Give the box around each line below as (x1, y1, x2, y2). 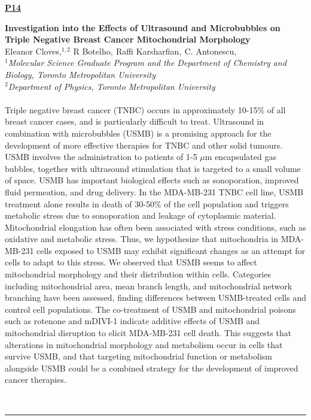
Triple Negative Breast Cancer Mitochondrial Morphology (5, 33, 251, 46)
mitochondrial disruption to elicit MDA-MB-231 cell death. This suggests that (5, 327, 292, 339)
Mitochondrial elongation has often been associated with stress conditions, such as (5, 220, 306, 233)
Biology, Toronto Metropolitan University (5, 68, 155, 80)
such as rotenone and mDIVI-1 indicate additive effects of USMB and (5, 315, 260, 327)
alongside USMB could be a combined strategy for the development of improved (5, 361, 298, 374)
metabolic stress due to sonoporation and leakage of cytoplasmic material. (5, 209, 276, 222)
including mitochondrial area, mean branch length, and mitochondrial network (5, 279, 292, 292)
